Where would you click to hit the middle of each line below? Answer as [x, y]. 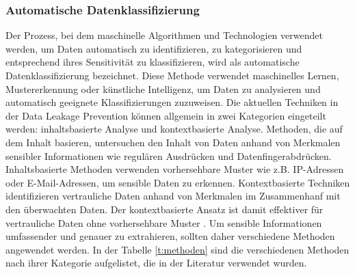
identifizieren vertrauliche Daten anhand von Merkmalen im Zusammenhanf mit [173, 196]
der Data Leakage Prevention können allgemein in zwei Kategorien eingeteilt [166, 115]
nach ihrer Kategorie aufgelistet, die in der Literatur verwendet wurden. [156, 263]
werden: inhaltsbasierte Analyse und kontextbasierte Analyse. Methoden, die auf [174, 129]
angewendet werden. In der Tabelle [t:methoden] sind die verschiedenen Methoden [177, 249]
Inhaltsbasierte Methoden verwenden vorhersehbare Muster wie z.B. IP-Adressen [175, 169]
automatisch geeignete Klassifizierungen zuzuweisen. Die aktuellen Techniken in [172, 102]
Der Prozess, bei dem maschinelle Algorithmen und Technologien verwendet [164, 35]
